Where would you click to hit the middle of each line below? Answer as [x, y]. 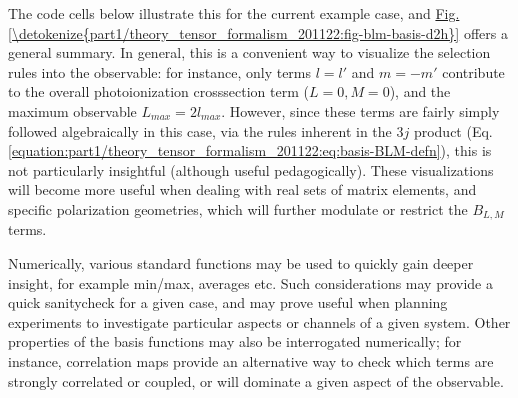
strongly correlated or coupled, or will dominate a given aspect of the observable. [256, 380]
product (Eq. [453, 130]
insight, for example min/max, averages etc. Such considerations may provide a [250, 282]
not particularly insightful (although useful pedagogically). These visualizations [251, 169]
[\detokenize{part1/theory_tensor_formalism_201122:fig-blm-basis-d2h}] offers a [258, 32]
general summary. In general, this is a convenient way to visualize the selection [249, 52]
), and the [420, 91]
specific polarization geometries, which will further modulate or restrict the [238, 208]
